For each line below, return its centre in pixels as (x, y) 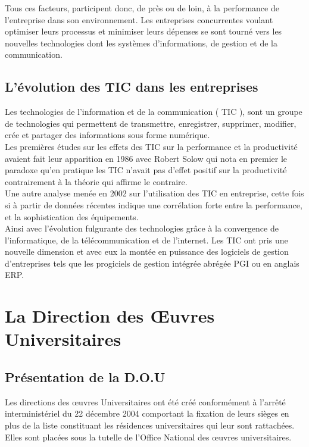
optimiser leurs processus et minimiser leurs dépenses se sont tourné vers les (143, 31)
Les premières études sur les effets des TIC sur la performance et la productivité (151, 146)
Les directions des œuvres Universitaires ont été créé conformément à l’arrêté (145, 401)
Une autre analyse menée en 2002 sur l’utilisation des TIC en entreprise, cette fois (154, 193)
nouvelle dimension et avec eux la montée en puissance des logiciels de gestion (147, 251)
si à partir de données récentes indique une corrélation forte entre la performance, (154, 204)
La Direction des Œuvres (110, 316)
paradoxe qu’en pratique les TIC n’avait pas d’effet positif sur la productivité (146, 170)
